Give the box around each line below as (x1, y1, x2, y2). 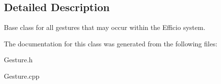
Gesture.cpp (4, 70, 40, 81)
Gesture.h (4, 55, 33, 65)
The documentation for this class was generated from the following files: (4, 38, 218, 48)
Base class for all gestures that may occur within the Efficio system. (4, 22, 205, 32)
